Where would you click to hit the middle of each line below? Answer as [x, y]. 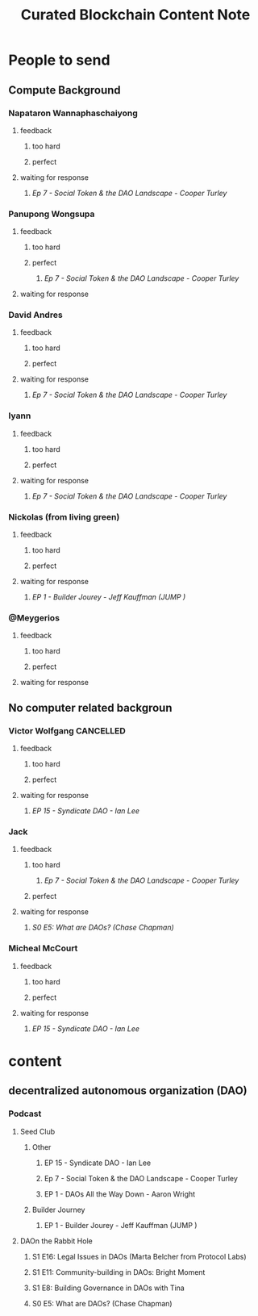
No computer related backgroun [90, 708]
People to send [59, 60]
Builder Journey [58, 1209]
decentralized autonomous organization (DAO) [128, 1091]
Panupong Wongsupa [52, 214]
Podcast [25, 1113]
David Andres [35, 315]
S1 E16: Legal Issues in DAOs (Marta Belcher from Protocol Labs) [139, 1256]
